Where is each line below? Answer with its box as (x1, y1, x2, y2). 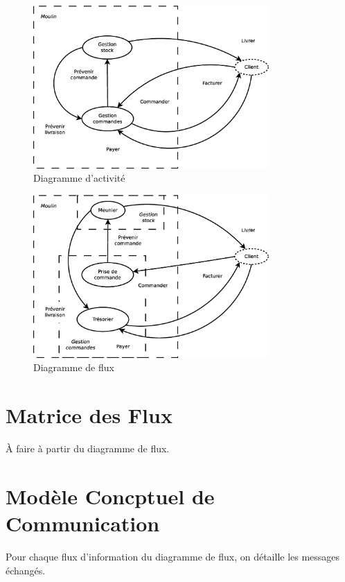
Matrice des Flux (6, 401, 172, 429)
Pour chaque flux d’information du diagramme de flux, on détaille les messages (6, 549, 340, 564)
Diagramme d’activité (33, 171, 125, 185)
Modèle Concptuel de (6, 481, 215, 510)
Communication (6, 509, 160, 538)
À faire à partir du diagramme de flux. (6, 441, 170, 456)
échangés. (6, 563, 46, 577)
